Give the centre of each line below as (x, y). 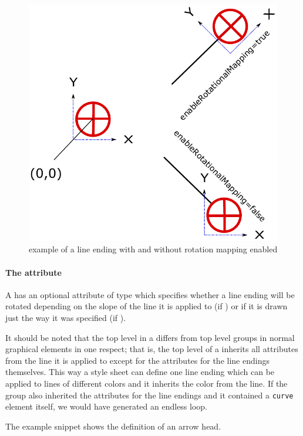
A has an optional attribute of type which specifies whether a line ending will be (150, 294)
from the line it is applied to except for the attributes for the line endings (137, 360)
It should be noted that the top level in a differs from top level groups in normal (150, 337)
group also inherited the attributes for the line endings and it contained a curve (149, 395)
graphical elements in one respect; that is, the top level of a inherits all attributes (152, 349)
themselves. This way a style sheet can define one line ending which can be (140, 372)
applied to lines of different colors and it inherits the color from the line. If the (147, 383)
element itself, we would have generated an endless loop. (107, 406)
